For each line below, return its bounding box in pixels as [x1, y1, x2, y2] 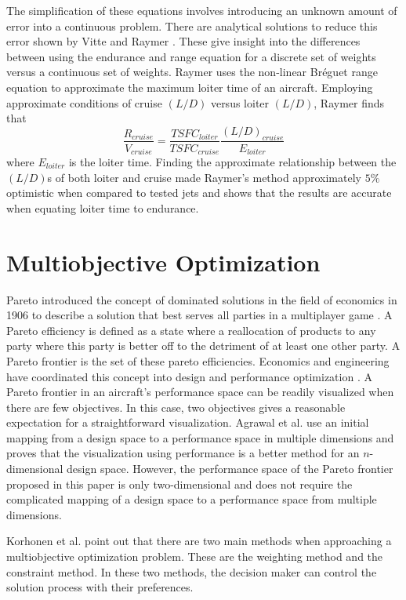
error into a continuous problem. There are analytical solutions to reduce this [6, 17, 378, 34]
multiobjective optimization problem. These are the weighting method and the [6, 548, 383, 565]
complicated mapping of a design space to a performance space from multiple [6, 491, 377, 507]
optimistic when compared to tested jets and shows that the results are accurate [6, 184, 392, 201]
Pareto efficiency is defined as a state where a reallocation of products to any [6, 322, 376, 338]
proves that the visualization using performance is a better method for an [6, 445, 360, 461]
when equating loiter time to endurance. [6, 199, 199, 216]
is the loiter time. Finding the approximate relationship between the [68, 154, 397, 170]
